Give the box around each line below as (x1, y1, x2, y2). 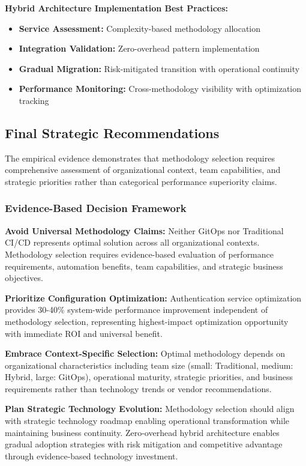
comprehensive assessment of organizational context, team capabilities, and (5, 163, 281, 176)
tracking (19, 94, 49, 106)
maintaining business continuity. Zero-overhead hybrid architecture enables (5, 426, 280, 438)
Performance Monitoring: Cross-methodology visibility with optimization (19, 82, 302, 95)
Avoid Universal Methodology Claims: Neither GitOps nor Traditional (5, 224, 284, 237)
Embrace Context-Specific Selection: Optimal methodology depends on (5, 347, 286, 360)
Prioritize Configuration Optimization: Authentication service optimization (5, 291, 302, 304)
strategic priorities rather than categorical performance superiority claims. (5, 175, 277, 187)
